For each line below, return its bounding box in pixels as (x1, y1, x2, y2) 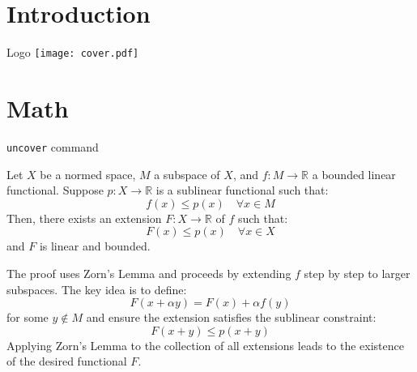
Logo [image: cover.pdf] (6, 44, 139, 61)
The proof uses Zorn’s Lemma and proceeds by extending (6, 264, 291, 281)
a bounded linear (312, 165, 396, 182)
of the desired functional (6, 353, 127, 370)
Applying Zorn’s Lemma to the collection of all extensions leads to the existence (6, 336, 404, 353)
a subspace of (154, 165, 220, 182)
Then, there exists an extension (6, 209, 162, 226)
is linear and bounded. (39, 237, 151, 254)
